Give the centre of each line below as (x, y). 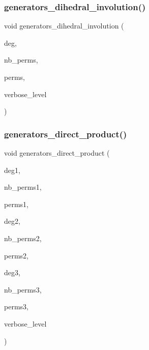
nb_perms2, (23, 238)
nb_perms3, (23, 289)
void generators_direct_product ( (57, 153)
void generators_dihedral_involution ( (64, 26)
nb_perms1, (23, 187)
